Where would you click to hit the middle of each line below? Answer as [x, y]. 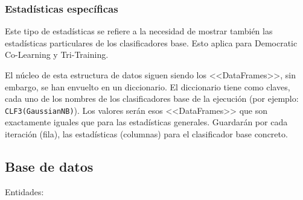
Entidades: [24, 191]
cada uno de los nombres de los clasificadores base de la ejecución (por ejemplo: [152, 98]
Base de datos [49, 167]
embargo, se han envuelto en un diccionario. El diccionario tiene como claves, [148, 86]
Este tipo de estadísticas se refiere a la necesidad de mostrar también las [139, 31]
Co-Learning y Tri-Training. [57, 55]
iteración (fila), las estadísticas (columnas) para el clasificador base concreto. [146, 134]
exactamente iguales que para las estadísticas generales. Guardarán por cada [146, 122]
